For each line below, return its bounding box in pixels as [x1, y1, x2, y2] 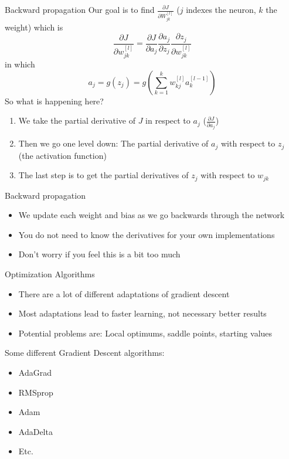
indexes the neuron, [186, 4, 256, 15]
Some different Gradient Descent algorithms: [5, 346, 165, 359]
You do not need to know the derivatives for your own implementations [18, 228, 275, 240]
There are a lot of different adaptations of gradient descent [18, 287, 230, 300]
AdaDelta [18, 425, 53, 437]
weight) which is [5, 21, 63, 33]
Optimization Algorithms [5, 268, 95, 280]
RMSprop [18, 386, 53, 398]
